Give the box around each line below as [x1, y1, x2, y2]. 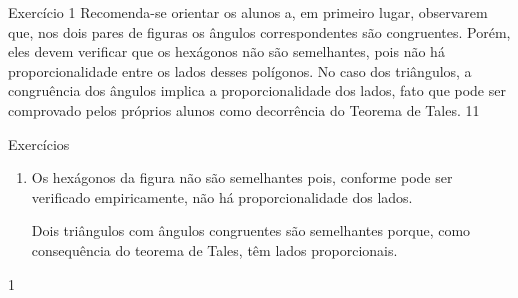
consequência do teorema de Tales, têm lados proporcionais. [31, 239, 398, 260]
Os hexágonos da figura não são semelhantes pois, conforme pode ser [31, 167, 453, 188]
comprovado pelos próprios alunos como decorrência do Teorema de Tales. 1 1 [8, 99, 480, 120]
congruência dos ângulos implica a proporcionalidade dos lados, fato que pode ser [8, 80, 506, 101]
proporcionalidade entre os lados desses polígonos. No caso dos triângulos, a [8, 60, 472, 81]
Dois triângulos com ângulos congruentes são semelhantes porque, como [31, 220, 471, 241]
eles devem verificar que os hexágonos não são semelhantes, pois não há [8, 41, 445, 62]
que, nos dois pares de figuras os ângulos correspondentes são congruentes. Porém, [8, 21, 511, 42]
